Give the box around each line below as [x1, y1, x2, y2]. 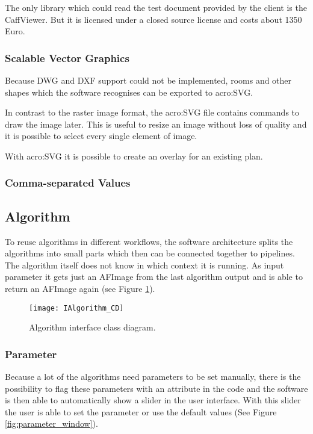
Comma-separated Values [5, 175, 131, 190]
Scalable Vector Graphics [5, 50, 129, 65]
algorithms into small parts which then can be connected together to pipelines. [5, 247, 295, 259]
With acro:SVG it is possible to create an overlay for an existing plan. [5, 149, 263, 162]
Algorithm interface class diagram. [29, 321, 156, 333]
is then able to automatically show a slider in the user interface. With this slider [5, 394, 301, 406]
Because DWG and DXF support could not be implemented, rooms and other [5, 74, 292, 86]
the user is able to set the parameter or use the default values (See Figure [5, 405, 277, 418]
